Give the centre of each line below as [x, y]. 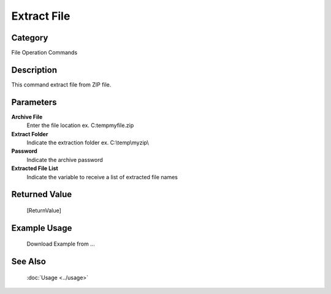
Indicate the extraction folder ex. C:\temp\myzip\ [88, 143]
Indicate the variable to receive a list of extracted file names [102, 177]
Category [30, 38]
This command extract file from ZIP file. [61, 84]
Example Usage [42, 228]
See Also [29, 262]
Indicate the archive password [65, 160]
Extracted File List [35, 168]
